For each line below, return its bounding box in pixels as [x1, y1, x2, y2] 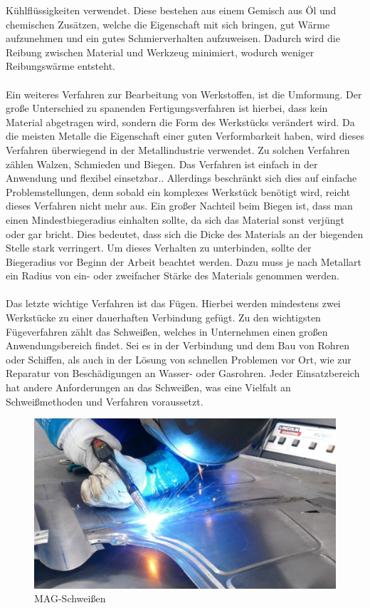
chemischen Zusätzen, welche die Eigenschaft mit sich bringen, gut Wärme [6, 16, 330, 31]
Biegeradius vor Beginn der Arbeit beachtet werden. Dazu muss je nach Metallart [6, 254, 361, 269]
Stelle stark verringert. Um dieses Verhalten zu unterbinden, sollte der [6, 240, 312, 255]
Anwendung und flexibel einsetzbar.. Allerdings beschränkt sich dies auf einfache [6, 170, 357, 185]
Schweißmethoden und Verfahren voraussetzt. [6, 393, 203, 408]
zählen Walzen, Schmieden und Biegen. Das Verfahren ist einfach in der [6, 156, 318, 171]
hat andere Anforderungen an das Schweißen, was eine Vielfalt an [6, 380, 291, 395]
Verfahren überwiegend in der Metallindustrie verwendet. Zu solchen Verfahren [6, 142, 350, 157]
